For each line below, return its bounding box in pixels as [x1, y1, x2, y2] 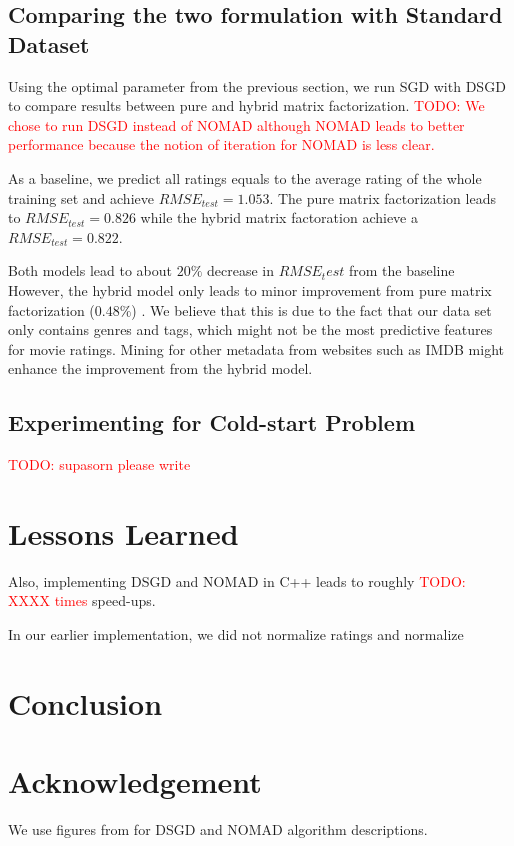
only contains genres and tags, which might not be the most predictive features [8, 319, 493, 340]
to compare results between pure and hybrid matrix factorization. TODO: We [8, 95, 485, 116]
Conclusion [8, 682, 163, 723]
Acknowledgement [8, 761, 262, 802]
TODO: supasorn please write [8, 454, 191, 475]
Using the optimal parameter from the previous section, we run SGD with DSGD [8, 75, 506, 96]
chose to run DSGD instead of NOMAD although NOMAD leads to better [8, 114, 465, 135]
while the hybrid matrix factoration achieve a [140, 207, 418, 228]
